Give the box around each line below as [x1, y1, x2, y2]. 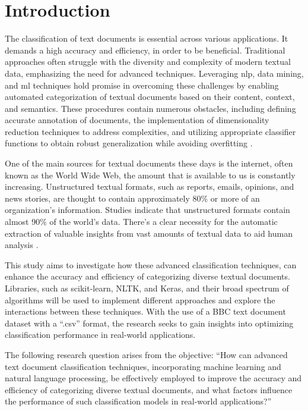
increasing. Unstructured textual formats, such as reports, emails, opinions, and [5, 180, 294, 193]
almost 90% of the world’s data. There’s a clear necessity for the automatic [5, 215, 278, 228]
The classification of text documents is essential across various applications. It [5, 32, 288, 45]
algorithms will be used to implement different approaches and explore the [5, 293, 275, 306]
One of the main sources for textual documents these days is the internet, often [5, 157, 293, 170]
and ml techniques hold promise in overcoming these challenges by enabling [5, 79, 279, 91]
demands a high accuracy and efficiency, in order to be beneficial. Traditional [5, 43, 285, 56]
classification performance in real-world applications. [5, 328, 196, 341]
